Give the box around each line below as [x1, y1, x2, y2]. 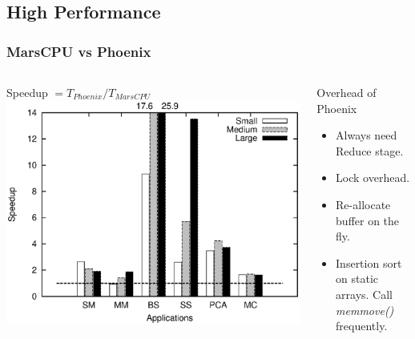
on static [336, 270, 379, 287]
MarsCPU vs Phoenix [6, 41, 151, 61]
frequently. [336, 317, 388, 334]
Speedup [6, 84, 48, 100]
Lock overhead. [336, 169, 410, 186]
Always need [336, 127, 397, 143]
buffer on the [336, 212, 400, 228]
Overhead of [316, 84, 377, 100]
